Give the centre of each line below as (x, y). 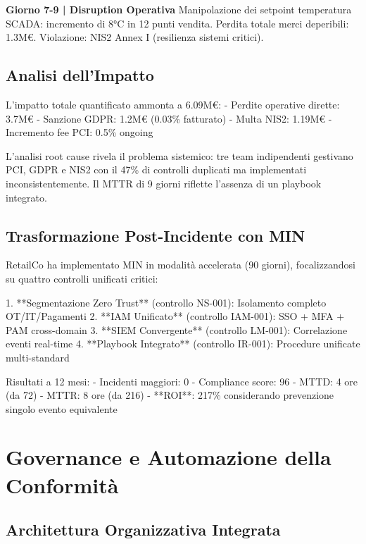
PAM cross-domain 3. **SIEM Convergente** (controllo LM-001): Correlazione (177, 329)
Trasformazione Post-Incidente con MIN (156, 235)
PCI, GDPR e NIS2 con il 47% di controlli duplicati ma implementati (156, 169)
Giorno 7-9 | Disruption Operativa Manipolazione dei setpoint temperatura (179, 9)
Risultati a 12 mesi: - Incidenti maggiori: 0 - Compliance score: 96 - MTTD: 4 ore (182, 381)
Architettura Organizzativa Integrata (143, 530)
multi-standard (38, 357)
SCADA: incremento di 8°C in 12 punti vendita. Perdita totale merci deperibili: (177, 23)
